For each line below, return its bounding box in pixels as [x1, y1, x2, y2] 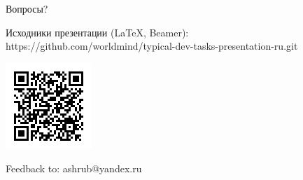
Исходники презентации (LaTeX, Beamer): [6, 25, 189, 39]
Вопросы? [6, 1, 48, 15]
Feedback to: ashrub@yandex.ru [6, 161, 142, 176]
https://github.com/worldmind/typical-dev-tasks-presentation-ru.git [6, 39, 298, 53]
